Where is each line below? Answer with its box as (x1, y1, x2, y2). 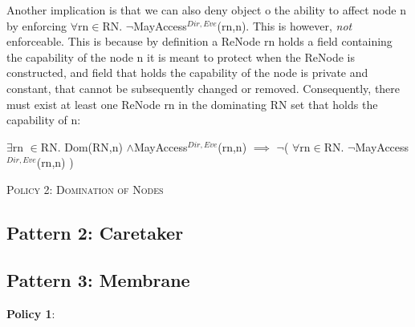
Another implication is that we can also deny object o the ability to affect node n (6, 2, 406, 18)
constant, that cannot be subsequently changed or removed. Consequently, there (6, 79, 401, 96)
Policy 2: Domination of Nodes (6, 180, 164, 197)
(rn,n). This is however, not (217, 17, 352, 34)
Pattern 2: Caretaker (6, 220, 184, 244)
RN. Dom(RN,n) (40, 138, 123, 155)
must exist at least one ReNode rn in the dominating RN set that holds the (6, 95, 378, 112)
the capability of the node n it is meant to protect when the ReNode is (6, 48, 355, 65)
